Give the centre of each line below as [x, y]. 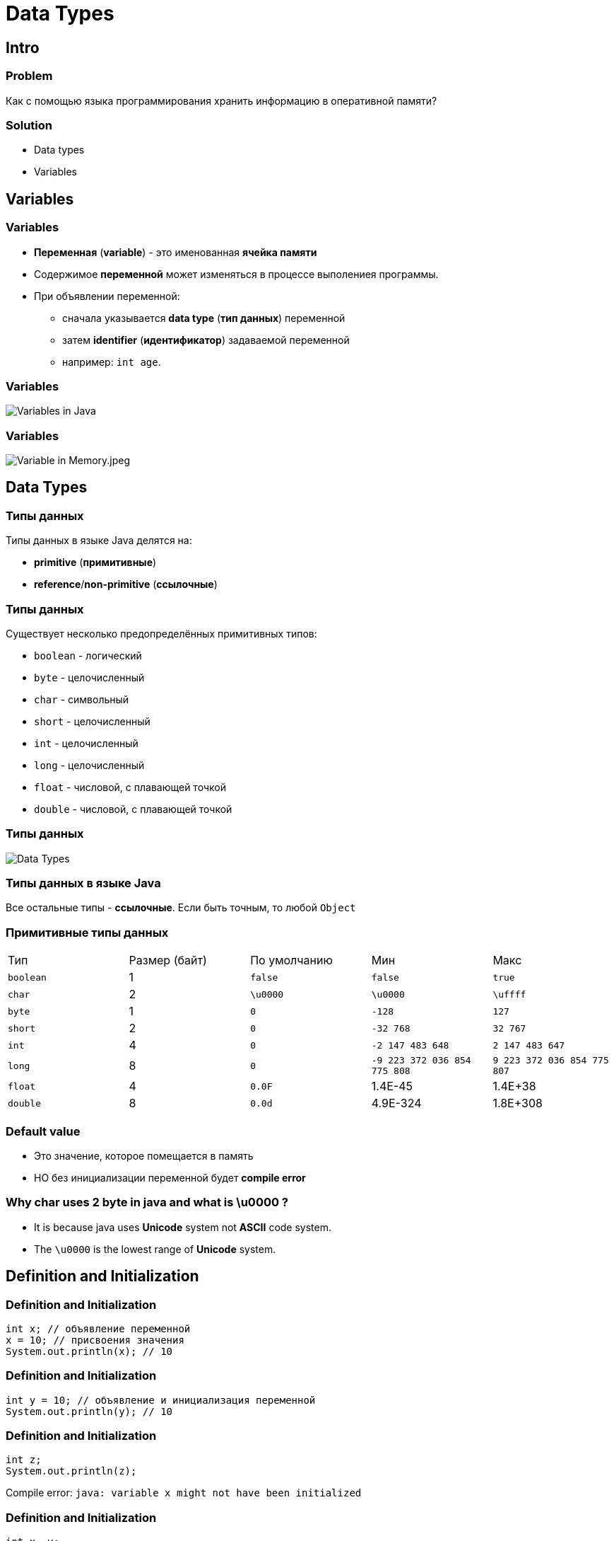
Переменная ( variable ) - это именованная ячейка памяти [176, 252]
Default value [43, 1131]
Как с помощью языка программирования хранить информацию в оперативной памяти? [222, 100]
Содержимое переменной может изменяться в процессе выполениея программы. [236, 274]
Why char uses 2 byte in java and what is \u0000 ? [147, 1202]
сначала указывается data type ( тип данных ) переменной [204, 318]
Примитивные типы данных [87, 932]
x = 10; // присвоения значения [95, 1340]
